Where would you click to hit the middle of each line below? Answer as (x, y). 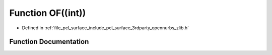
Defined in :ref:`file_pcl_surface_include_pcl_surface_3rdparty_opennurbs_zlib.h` (105, 28)
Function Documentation (49, 42)
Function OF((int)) (48, 13)
